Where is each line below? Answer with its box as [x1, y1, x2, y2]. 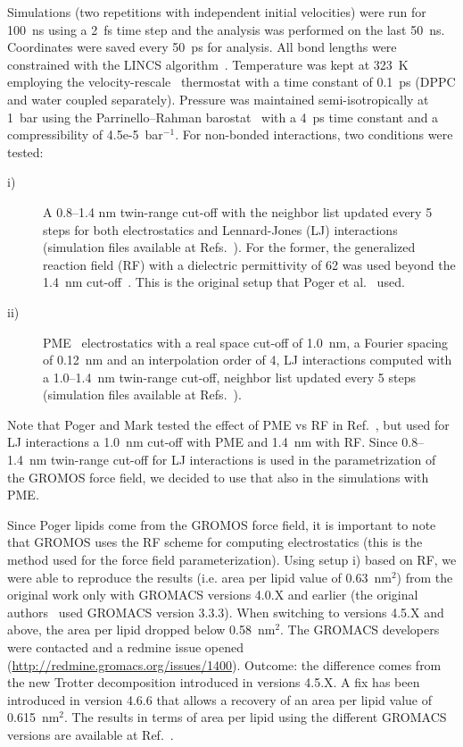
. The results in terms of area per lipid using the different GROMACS [64, 708, 447, 726]
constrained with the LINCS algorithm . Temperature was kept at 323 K [7, 55, 409, 73]
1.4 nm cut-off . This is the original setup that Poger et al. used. [43, 273, 405, 291]
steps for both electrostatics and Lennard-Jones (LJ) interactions [43, 220, 398, 239]
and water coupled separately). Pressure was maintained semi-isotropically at [7, 89, 429, 108]
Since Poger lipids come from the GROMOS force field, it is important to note [7, 515, 436, 533]
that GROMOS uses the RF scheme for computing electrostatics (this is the [7, 533, 423, 551]
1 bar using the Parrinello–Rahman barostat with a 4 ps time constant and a [7, 107, 439, 126]
